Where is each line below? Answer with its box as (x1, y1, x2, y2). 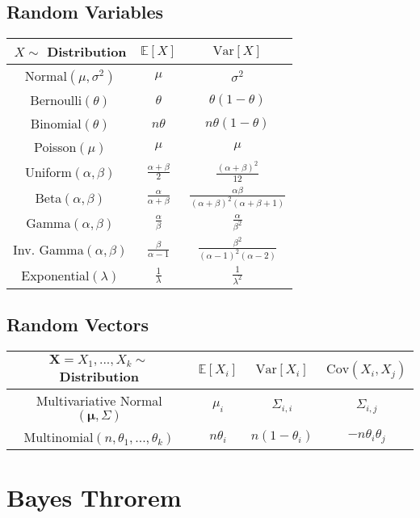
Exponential (21, 266, 90, 285)
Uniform (24, 162, 72, 181)
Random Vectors (6, 312, 149, 337)
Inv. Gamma (13, 239, 84, 259)
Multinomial (23, 427, 94, 446)
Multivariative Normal (36, 390, 162, 410)
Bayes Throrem (6, 481, 182, 514)
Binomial (30, 114, 82, 133)
